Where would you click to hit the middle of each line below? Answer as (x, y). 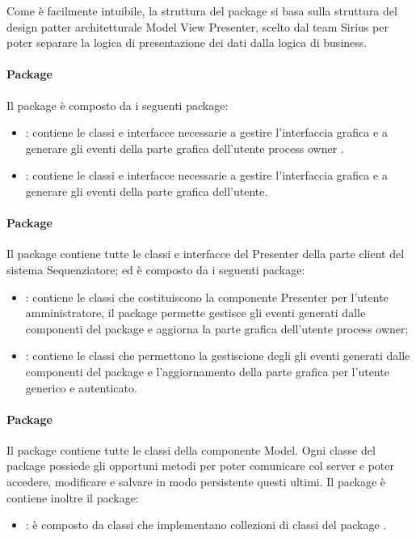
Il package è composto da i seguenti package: (118, 105)
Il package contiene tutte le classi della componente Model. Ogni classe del (191, 449)
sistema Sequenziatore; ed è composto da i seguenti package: (156, 269)
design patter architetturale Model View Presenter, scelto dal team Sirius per (197, 26)
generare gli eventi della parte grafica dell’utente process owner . (185, 148)
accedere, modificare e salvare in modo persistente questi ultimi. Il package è (196, 482)
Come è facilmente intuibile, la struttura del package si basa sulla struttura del (202, 11)
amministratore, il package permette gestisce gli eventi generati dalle (195, 313)
